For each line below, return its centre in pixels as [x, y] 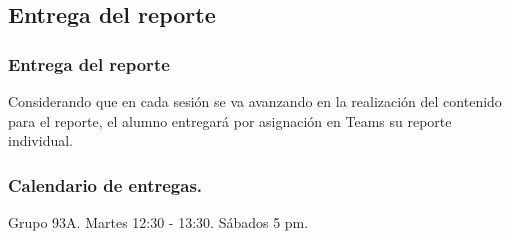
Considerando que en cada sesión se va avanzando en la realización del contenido [255, 101]
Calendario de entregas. [105, 184]
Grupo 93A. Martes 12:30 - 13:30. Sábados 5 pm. [158, 222]
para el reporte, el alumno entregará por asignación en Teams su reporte [230, 120]
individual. [40, 140]
